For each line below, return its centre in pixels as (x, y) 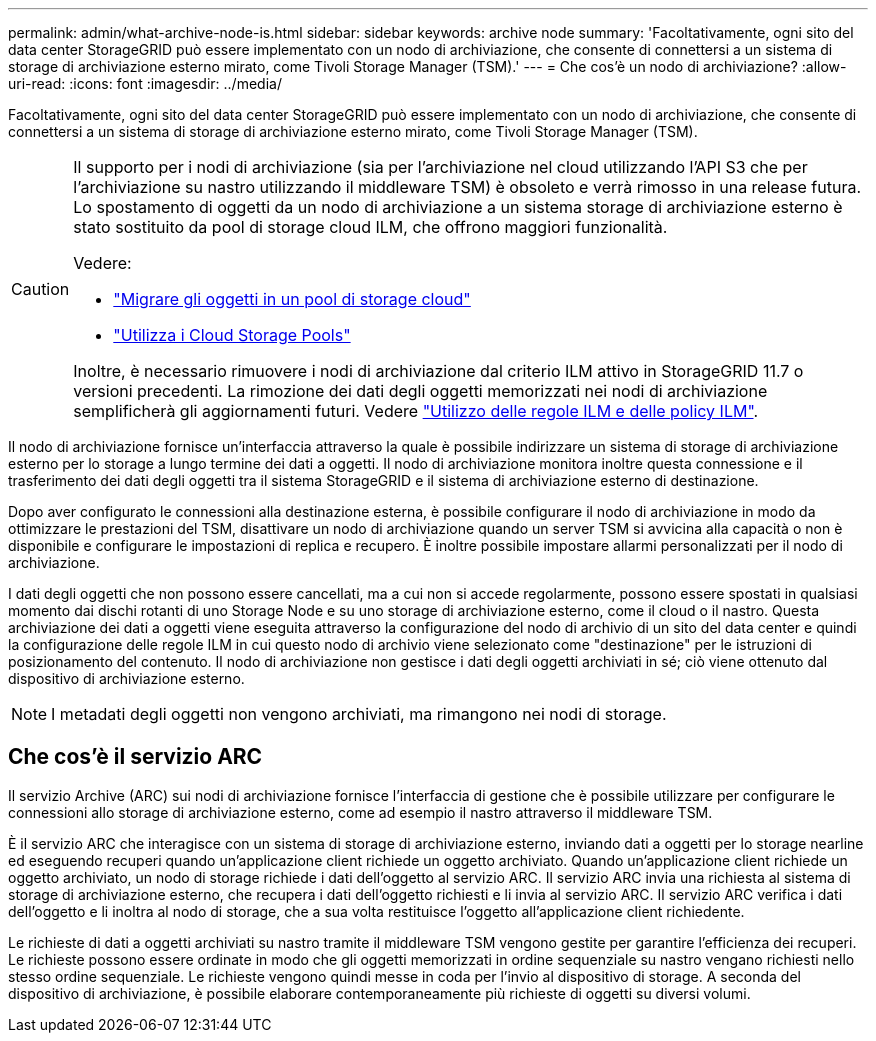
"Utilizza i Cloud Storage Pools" (232, 335)
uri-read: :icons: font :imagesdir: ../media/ (145, 83)
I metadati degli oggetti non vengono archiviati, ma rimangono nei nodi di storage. (359, 714)
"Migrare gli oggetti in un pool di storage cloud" (292, 299)
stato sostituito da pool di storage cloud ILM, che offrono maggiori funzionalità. (370, 227)
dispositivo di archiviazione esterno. (126, 678)
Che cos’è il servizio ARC (135, 757)
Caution (40, 289)
